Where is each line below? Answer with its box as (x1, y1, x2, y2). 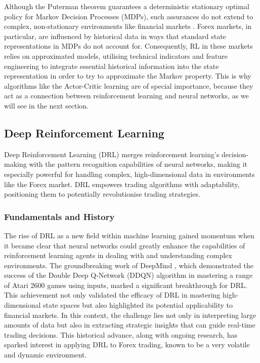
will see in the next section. (4, 100, 89, 111)
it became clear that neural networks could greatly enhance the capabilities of (4, 240, 245, 250)
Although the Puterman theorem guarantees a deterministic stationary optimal (4, 1, 249, 11)
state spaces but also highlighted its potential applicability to (43, 300, 233, 310)
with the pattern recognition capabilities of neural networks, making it (29, 159, 248, 169)
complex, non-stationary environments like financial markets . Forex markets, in (4, 21, 252, 31)
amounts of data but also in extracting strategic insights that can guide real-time (4, 319, 255, 330)
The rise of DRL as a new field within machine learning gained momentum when (4, 230, 254, 240)
